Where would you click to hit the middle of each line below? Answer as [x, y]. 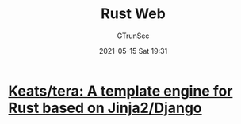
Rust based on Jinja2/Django [105, 108]
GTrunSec [133, 36]
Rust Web [133, 14]
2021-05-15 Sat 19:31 [133, 51]
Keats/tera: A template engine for [120, 91]
